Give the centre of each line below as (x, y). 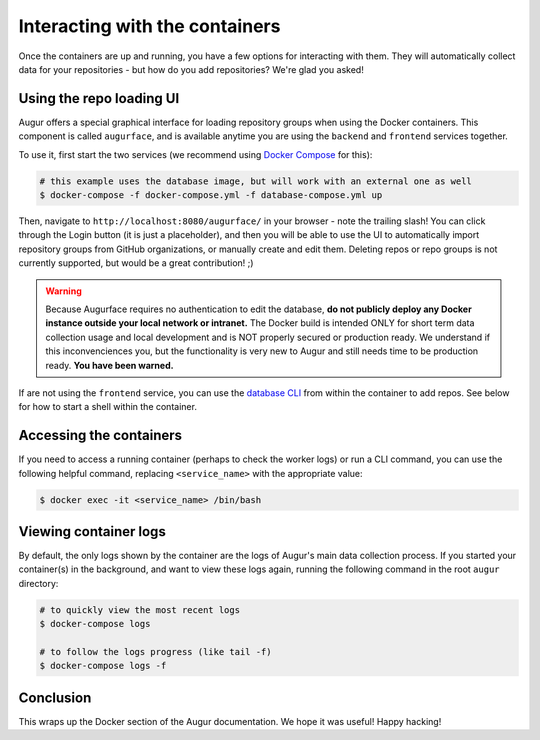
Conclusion (55, 697)
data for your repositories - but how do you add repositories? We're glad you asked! (191, 69)
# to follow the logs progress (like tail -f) (155, 651)
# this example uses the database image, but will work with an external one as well (255, 181)
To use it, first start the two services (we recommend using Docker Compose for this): (195, 154)
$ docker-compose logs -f (103, 666)
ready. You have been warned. (109, 365)
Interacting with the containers (149, 26)
